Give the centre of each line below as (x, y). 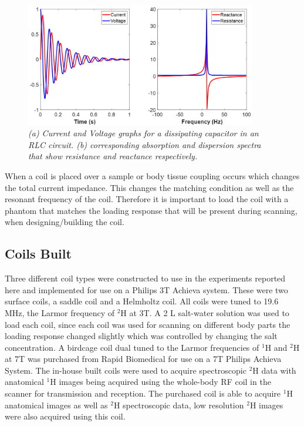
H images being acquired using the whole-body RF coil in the (161, 382)
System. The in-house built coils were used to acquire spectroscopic (126, 370)
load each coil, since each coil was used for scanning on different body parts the (148, 324)
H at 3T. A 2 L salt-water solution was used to (205, 312)
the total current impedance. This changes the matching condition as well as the (149, 187)
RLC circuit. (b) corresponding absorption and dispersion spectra (145, 144)
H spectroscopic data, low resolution (179, 405)
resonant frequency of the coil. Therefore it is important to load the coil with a (147, 199)
